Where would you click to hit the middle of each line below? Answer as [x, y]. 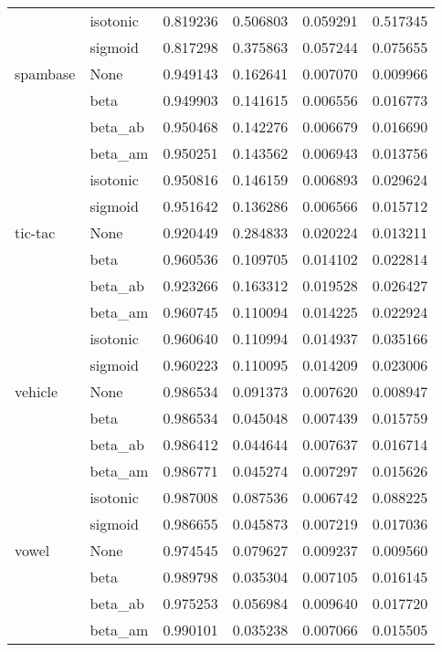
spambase [45, 74]
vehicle [37, 391]
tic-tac [35, 232]
